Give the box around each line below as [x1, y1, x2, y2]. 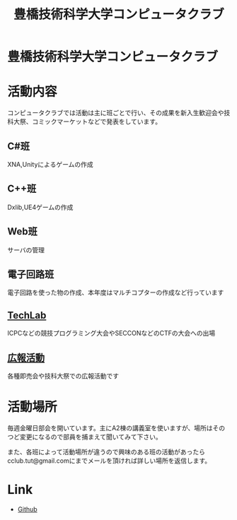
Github [17, 504, 37, 513]
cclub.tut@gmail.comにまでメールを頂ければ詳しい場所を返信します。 [7, 456, 212, 465]
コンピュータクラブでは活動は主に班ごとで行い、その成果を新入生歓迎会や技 [7, 109, 231, 117]
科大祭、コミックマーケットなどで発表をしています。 [7, 117, 161, 126]
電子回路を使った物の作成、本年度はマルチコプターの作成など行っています [7, 288, 224, 297]
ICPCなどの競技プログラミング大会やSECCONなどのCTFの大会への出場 [7, 329, 216, 338]
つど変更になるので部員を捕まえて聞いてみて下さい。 [7, 432, 162, 441]
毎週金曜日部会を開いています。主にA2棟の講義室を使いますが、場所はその [7, 423, 226, 432]
